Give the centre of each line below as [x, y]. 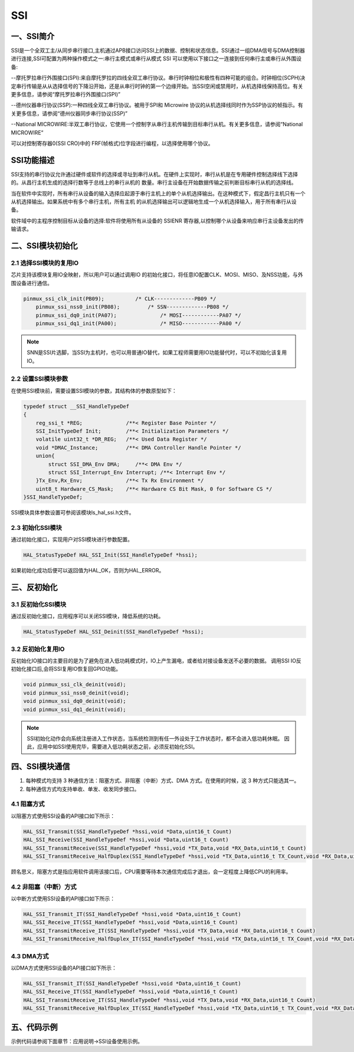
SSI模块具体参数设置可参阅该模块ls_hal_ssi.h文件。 [73, 513]
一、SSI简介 [33, 36]
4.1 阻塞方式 [28, 804]
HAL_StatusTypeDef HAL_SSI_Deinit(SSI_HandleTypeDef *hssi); [114, 632]
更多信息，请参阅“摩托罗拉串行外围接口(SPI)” [66, 94]
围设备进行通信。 [32, 283]
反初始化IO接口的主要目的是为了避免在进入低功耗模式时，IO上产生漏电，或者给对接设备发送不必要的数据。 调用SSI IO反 [156, 661]
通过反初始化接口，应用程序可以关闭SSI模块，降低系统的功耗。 [87, 616]
